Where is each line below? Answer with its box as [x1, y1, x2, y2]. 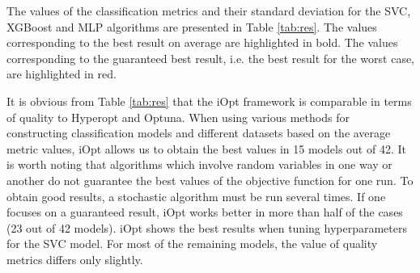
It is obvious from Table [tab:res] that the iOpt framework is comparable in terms [6, 92, 412, 109]
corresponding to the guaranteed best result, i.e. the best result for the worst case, [6, 49, 415, 66]
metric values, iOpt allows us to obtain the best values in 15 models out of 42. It [6, 140, 406, 157]
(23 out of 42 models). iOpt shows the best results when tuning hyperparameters [6, 219, 407, 236]
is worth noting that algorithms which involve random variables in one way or [6, 156, 392, 173]
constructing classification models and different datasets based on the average [6, 124, 391, 141]
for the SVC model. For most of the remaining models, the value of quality [6, 235, 378, 252]
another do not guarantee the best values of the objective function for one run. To [6, 171, 414, 188]
